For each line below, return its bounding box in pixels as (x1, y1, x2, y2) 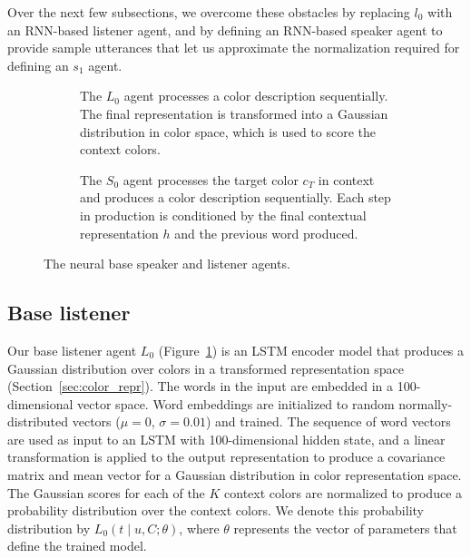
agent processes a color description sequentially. (123, 86, 388, 105)
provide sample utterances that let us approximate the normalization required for (7, 38, 460, 57)
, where (179, 518, 220, 537)
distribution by (7, 518, 91, 537)
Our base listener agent (7, 340, 137, 359)
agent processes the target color (123, 170, 299, 189)
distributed (7, 412, 69, 431)
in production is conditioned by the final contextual (80, 205, 367, 224)
